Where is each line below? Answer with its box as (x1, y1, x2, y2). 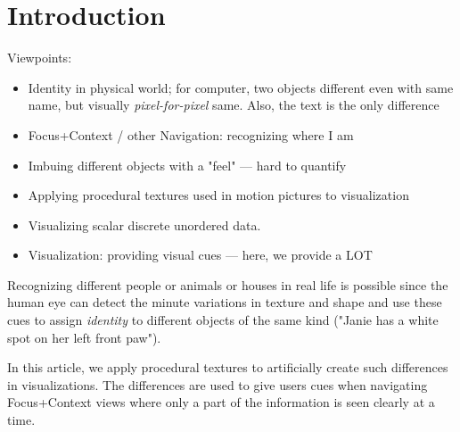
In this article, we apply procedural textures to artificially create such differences (7, 358, 448, 377)
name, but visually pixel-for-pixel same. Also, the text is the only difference (28, 96, 439, 114)
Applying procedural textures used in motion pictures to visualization (28, 186, 409, 204)
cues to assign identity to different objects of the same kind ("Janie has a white (7, 311, 439, 329)
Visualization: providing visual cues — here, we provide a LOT (28, 245, 373, 264)
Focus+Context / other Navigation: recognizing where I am (28, 125, 354, 144)
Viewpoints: (7, 48, 72, 67)
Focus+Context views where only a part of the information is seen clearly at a (7, 393, 435, 411)
